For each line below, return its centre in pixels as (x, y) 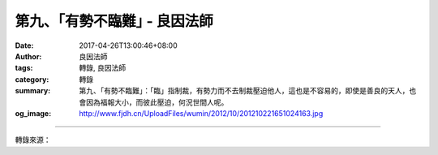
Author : (28, 56)
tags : (24, 68)
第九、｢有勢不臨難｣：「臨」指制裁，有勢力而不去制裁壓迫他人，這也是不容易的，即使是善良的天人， (244, 91)
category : (32, 79)
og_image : (33, 113)
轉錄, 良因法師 (102, 68)
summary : (33, 91)
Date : (24, 45)
